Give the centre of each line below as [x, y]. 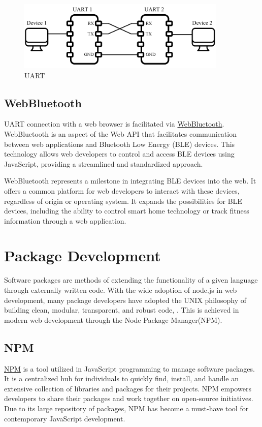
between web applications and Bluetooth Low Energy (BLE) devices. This [120, 144]
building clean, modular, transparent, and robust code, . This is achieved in [122, 310]
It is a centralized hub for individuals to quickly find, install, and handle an [121, 378]
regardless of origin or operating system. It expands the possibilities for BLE [123, 201]
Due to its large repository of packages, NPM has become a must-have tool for [126, 408]
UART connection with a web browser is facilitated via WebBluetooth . [114, 124]
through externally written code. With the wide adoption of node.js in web [121, 290]
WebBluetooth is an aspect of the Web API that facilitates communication [120, 133]
